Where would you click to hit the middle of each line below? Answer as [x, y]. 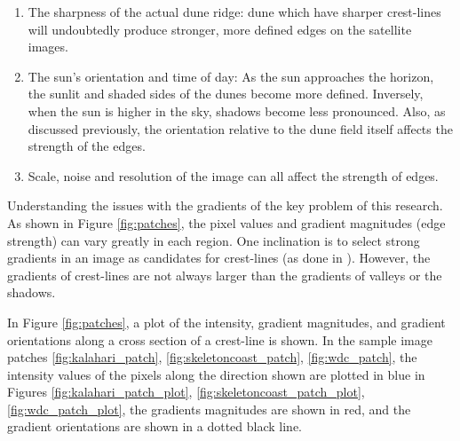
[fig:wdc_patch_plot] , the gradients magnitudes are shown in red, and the [209, 409]
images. [48, 47]
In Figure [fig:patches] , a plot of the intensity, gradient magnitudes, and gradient [226, 322]
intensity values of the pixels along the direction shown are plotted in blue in [216, 374]
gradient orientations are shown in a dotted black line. [155, 426]
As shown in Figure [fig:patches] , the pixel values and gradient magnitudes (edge [226, 222]
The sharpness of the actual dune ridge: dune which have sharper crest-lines [234, 12]
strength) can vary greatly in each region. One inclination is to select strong [214, 240]
